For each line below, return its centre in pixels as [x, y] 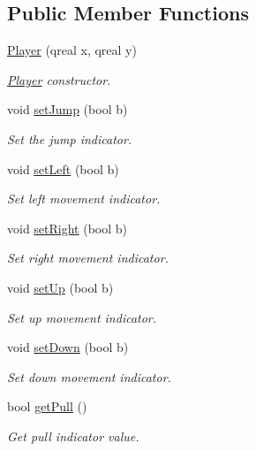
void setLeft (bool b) [63, 168]
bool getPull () [47, 406]
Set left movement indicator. [84, 199]
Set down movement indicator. [89, 376]
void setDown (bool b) [68, 347]
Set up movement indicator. [82, 317]
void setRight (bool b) [68, 228]
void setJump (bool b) [68, 109]
